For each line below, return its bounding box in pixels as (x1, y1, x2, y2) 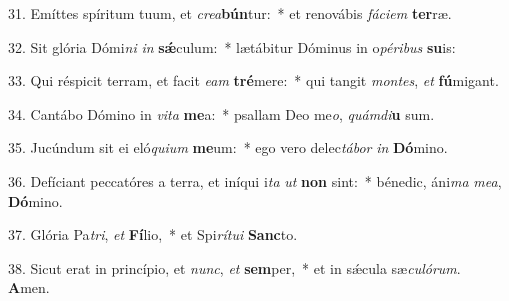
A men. (8, 277, 50, 298)
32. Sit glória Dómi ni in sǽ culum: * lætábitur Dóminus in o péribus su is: (8, 36, 456, 57)
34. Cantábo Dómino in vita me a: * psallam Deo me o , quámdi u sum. (8, 103, 435, 124)
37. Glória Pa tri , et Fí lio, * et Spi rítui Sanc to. (8, 224, 298, 245)
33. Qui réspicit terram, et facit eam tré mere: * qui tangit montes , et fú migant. (8, 70, 499, 91)
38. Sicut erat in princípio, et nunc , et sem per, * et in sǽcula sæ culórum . (8, 257, 461, 278)
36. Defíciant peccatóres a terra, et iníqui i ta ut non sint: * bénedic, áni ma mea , (8, 170, 502, 191)
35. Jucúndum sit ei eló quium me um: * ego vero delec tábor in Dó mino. (8, 137, 448, 158)
